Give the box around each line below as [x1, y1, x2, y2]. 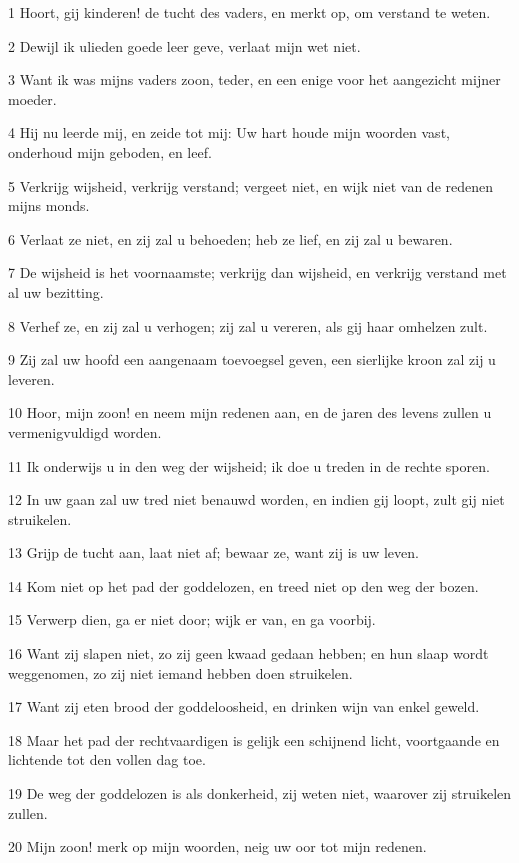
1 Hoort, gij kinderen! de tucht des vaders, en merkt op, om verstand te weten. [8, 2, 491, 22]
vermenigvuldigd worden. [8, 421, 162, 442]
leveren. [8, 368, 55, 389]
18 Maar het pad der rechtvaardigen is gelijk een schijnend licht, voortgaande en [8, 729, 500, 750]
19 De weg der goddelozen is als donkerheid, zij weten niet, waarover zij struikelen [8, 783, 512, 804]
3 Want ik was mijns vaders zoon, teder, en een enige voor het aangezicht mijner [8, 69, 501, 90]
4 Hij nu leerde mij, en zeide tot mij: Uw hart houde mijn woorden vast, [8, 122, 450, 143]
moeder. [8, 88, 57, 109]
